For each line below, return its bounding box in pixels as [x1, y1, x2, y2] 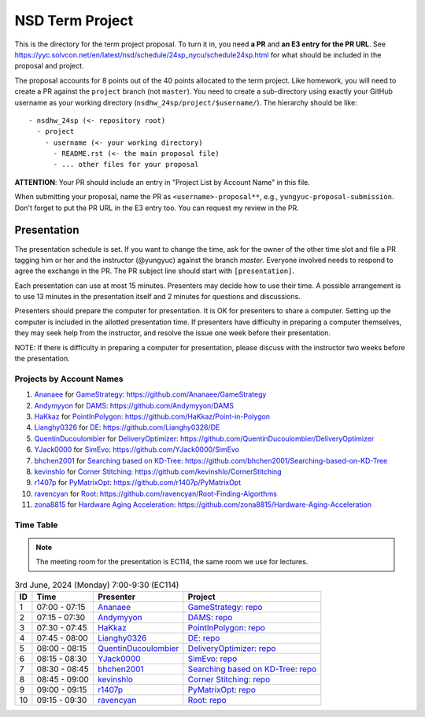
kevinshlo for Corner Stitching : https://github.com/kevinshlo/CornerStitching [34, 467, 283, 476]
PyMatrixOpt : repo [187, 685, 256, 696]
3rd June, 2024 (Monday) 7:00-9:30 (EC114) [14, 579, 179, 590]
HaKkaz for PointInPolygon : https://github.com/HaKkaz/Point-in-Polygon [34, 412, 271, 421]
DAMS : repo [187, 612, 233, 623]
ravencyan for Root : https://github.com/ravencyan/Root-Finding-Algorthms [34, 489, 277, 498]
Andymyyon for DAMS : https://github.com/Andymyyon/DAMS [34, 401, 235, 410]
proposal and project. [14, 61, 84, 71]
